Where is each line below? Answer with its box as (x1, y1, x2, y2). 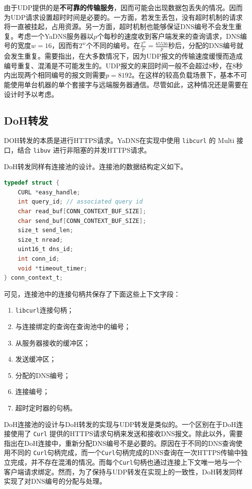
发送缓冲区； (15, 354, 56, 364)
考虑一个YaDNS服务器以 (17, 31, 94, 41)
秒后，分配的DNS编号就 (168, 40, 244, 50)
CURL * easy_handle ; (17, 189, 80, 196)
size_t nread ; (17, 236, 63, 243)
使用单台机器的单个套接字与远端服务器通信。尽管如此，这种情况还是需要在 (10, 79, 248, 89)
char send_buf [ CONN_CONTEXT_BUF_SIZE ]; (17, 217, 146, 224)
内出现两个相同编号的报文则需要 (4, 70, 106, 80)
